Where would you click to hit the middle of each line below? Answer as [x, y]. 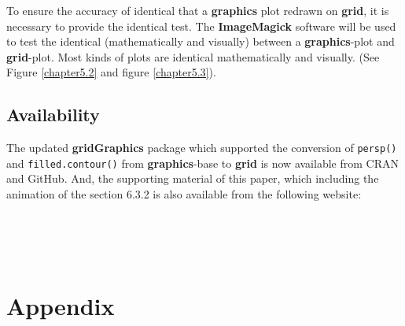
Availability [53, 115]
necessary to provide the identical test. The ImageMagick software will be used [201, 26]
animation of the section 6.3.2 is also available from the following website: [184, 194]
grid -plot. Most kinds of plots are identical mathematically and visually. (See [193, 56]
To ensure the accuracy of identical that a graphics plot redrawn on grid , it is [198, 10]
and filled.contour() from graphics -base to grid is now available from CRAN [202, 163]
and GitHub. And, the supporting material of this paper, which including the [193, 178]
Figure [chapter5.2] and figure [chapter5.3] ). [111, 72]
